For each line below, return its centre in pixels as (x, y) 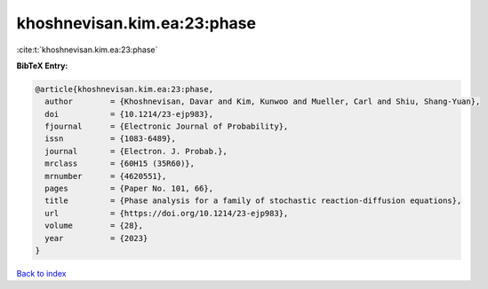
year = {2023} (96, 238)
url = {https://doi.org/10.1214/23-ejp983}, (167, 213)
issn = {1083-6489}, (111, 139)
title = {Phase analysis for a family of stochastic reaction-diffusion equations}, (253, 201)
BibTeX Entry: (42, 66)
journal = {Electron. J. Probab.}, (136, 151)
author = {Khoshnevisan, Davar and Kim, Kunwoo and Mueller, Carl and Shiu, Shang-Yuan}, (263, 102)
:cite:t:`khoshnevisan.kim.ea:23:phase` (87, 50)
